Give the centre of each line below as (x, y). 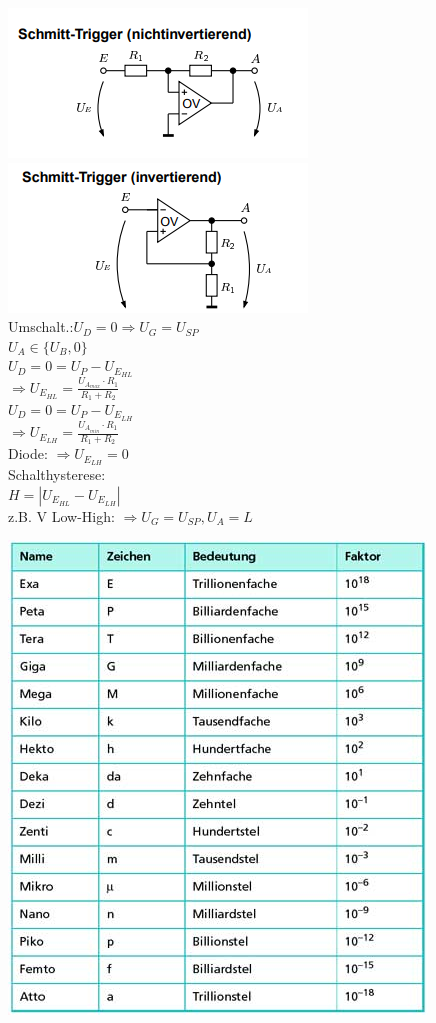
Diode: (28, 453)
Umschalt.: (41, 326)
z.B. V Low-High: (61, 515)
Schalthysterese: (57, 474)
